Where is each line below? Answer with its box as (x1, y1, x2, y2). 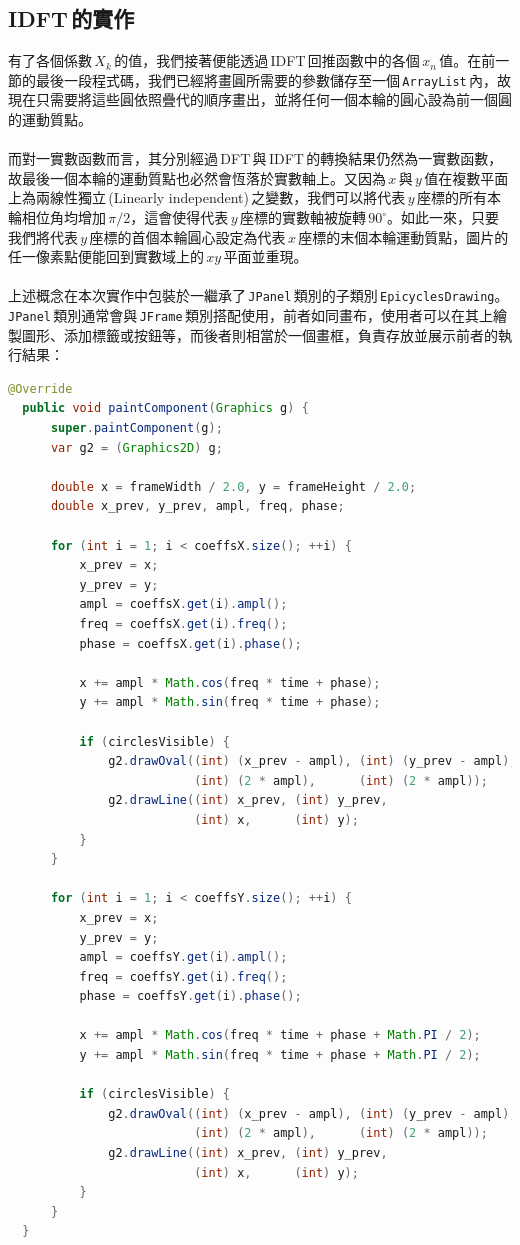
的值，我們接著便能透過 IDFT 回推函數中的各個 (114, 50, 420, 71)
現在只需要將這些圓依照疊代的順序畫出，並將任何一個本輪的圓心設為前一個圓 (8, 89, 512, 110)
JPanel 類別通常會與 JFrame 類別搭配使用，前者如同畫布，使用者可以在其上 (8, 305, 493, 326)
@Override (8, 381, 73, 396)
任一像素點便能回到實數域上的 (8, 246, 204, 267)
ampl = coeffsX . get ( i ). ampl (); (79, 597, 288, 612)
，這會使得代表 (130, 207, 229, 228)
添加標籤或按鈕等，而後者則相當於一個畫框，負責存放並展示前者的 (63, 324, 498, 345)
